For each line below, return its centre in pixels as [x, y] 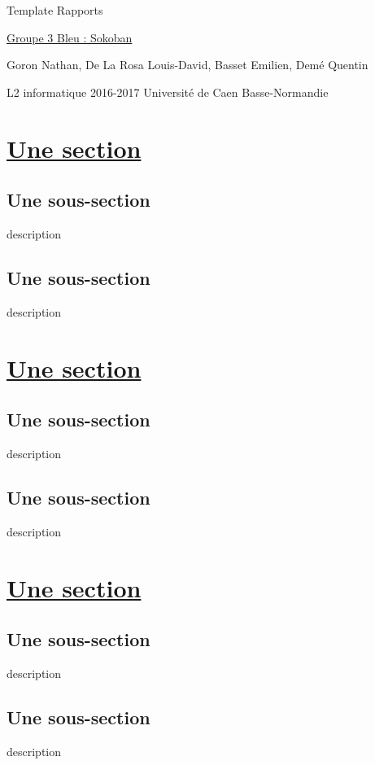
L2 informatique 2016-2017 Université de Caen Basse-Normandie [168, 92]
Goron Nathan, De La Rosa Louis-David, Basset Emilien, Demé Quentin [187, 65]
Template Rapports [55, 10]
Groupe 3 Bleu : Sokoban [70, 37]
